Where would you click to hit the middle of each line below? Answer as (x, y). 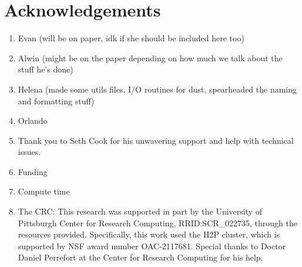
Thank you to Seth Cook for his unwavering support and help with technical (156, 140)
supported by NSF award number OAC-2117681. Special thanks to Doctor (152, 245)
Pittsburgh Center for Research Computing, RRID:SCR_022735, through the (158, 222)
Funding (33, 171)
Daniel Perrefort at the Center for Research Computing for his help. (140, 257)
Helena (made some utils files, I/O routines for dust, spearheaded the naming (157, 89)
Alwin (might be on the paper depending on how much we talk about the (150, 57)
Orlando (33, 121)
